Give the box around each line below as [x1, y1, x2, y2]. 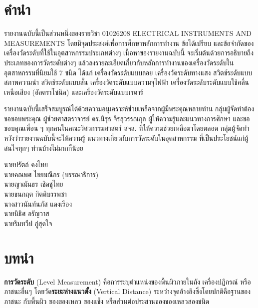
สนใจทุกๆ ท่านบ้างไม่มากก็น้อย [4, 142, 83, 153]
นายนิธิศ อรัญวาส [4, 208, 49, 219]
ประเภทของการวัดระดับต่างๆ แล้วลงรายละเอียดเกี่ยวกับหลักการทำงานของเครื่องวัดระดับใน [4, 57, 234, 67]
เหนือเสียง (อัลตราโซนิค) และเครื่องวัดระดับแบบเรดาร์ [4, 86, 143, 97]
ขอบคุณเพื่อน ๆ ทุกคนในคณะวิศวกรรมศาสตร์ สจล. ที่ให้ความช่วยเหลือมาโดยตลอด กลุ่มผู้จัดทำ [4, 123, 250, 133]
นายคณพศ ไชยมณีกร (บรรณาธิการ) [4, 169, 99, 179]
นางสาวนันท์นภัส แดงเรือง [4, 198, 72, 209]
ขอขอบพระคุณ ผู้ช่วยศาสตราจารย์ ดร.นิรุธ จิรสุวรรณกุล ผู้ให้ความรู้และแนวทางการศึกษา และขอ [4, 113, 250, 123]
